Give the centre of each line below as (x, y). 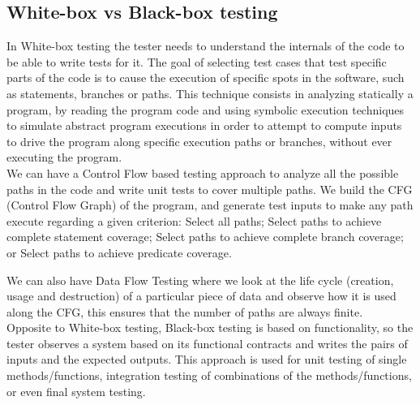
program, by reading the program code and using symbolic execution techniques (206, 109)
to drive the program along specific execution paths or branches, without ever (199, 141)
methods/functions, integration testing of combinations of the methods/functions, (209, 375)
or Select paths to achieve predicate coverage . (119, 252)
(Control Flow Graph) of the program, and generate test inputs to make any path (210, 205)
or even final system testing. (76, 391)
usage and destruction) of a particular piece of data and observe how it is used (201, 296)
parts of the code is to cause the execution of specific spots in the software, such (206, 78)
